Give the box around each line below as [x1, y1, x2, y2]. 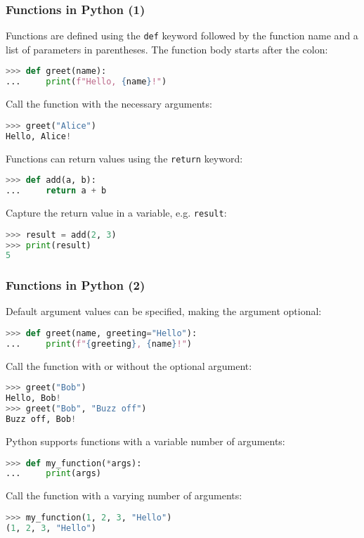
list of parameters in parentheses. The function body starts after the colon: [6, 41, 328, 56]
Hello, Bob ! [6, 393, 61, 404]
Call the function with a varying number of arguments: [6, 488, 242, 503]
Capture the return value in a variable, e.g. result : [6, 205, 227, 219]
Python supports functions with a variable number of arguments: [6, 433, 285, 448]
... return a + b [6, 186, 107, 196]
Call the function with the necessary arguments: [6, 96, 212, 111]
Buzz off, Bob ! [6, 414, 77, 425]
